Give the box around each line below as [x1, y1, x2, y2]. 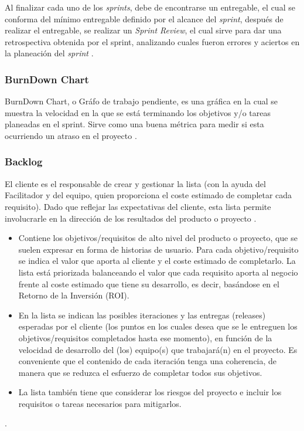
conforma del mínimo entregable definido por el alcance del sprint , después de [5, 12, 283, 25]
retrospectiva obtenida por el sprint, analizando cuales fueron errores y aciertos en [5, 35, 300, 47]
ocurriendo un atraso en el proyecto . [5, 129, 137, 141]
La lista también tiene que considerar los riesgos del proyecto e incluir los [18, 386, 282, 398]
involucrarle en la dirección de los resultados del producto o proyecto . [5, 212, 257, 224]
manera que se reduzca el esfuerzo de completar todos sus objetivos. [18, 366, 262, 378]
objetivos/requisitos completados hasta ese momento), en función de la [18, 331, 272, 344]
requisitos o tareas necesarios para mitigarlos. [18, 397, 182, 409]
